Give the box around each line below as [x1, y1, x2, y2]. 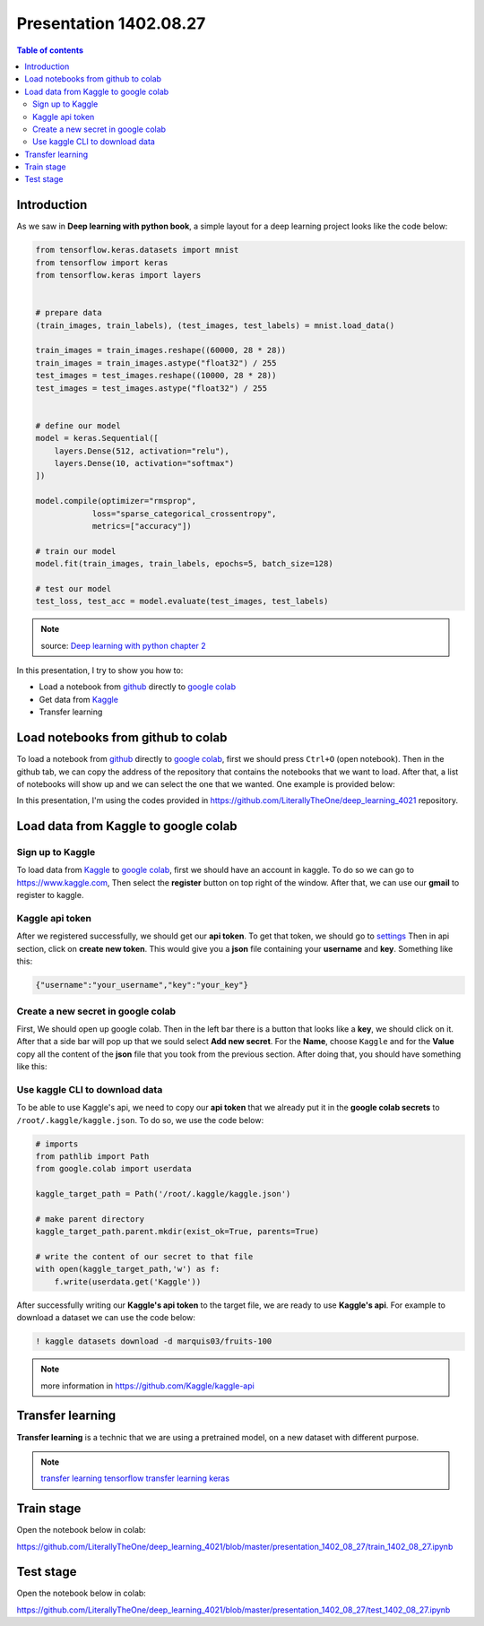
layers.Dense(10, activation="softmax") [54, 458, 235, 468]
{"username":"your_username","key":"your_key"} [35, 980, 248, 990]
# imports [35, 1138, 79, 1149]
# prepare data [35, 307, 102, 318]
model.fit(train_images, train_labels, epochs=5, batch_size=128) [35, 558, 333, 569]
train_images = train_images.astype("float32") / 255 [35, 358, 277, 368]
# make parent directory [35, 1214, 145, 1224]
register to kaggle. [16, 890, 84, 901]
